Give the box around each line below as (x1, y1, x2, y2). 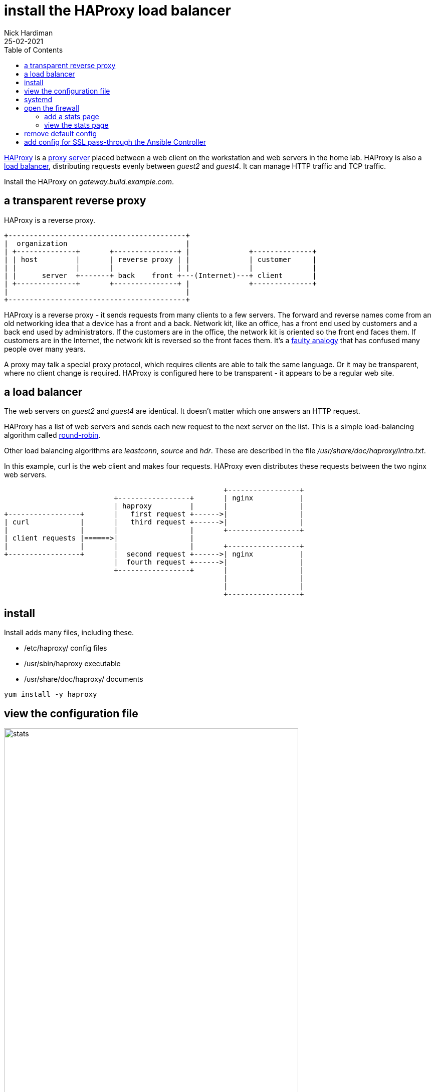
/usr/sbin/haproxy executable (24, 659, 121, 668)
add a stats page (44, 112, 99, 121)
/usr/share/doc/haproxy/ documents (24, 675, 143, 684)
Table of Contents (4, 45, 63, 54)
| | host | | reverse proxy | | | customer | (4, 255, 317, 263)
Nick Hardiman (4, 28, 53, 37)
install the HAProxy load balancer (4, 2, 231, 19)
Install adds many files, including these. (4, 628, 134, 637)
